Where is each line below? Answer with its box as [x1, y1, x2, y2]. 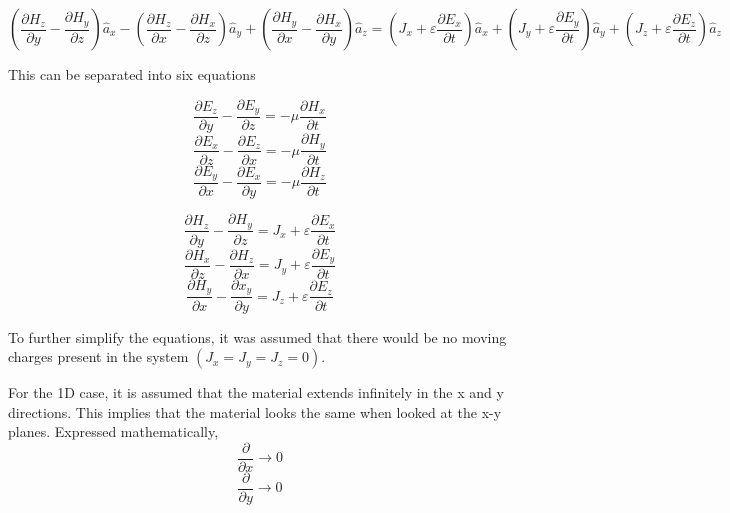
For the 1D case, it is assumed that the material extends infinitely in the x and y [8, 382, 504, 403]
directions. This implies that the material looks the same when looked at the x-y [8, 401, 502, 422]
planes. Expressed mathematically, [8, 421, 219, 442]
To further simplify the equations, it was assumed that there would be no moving [8, 326, 507, 347]
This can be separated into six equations [8, 64, 256, 84]
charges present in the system [8, 346, 189, 367]
